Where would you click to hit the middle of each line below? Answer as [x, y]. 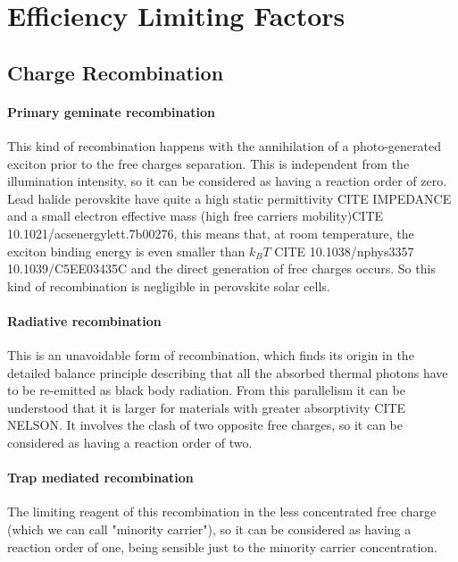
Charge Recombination [116, 72]
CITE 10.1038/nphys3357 [344, 251]
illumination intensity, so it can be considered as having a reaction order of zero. [227, 181]
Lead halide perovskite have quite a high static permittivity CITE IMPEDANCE [229, 198]
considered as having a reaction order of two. [130, 443]
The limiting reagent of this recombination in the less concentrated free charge [222, 512]
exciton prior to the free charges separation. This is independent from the [208, 163]
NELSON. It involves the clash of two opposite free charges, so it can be [205, 425]
